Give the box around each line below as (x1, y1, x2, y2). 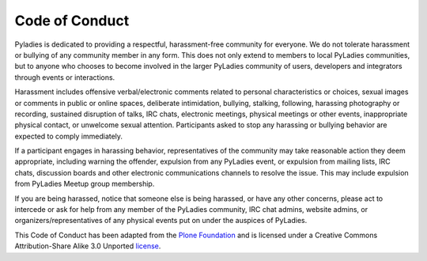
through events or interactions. (14, 72, 115, 82)
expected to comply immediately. (14, 131, 123, 141)
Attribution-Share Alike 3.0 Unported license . (14, 241, 161, 251)
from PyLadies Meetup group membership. (14, 179, 155, 189)
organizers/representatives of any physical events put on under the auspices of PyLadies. (14, 216, 308, 225)
